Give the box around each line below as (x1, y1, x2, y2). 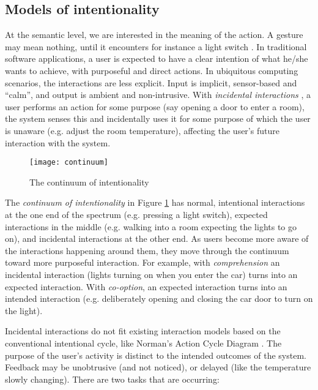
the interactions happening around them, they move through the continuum (5, 244, 289, 257)
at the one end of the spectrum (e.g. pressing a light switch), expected (5, 208, 268, 220)
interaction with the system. (5, 136, 111, 149)
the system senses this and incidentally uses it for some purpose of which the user (5, 112, 311, 125)
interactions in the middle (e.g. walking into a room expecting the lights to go (5, 220, 297, 233)
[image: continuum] (29, 158, 108, 167)
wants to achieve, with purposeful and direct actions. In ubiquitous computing (5, 64, 298, 77)
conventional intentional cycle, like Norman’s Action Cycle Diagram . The (5, 336, 282, 349)
